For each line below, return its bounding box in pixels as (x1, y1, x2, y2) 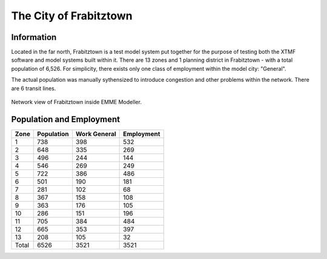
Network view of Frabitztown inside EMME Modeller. (11, 99, 142, 106)
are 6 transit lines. (11, 85, 56, 92)
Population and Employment (11, 114, 121, 124)
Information (11, 32, 57, 42)
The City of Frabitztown (11, 9, 133, 22)
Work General (76, 129, 116, 138)
